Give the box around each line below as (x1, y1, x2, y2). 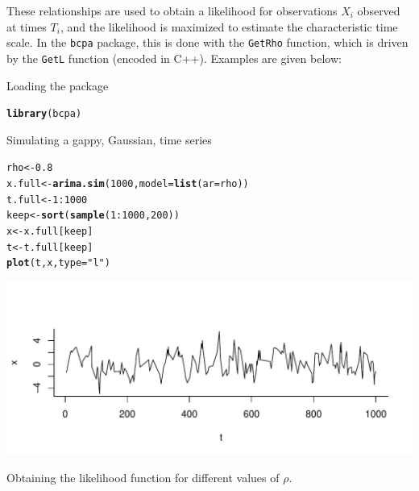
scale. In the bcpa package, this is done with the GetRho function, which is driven (6, 34, 409, 51)
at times (6, 18, 47, 35)
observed (357, 2, 400, 19)
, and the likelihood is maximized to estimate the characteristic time (60, 18, 398, 35)
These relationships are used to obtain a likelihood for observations (6, 2, 338, 19)
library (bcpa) (6, 108, 82, 120)
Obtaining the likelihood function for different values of (6, 469, 280, 486)
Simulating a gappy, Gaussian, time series (6, 131, 212, 148)
